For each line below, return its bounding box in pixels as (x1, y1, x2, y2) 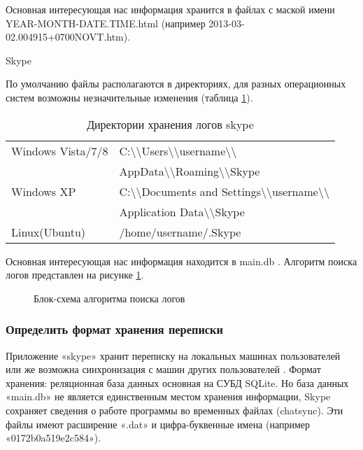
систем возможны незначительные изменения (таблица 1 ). (6, 90, 253, 104)
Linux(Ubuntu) (11, 223, 86, 240)
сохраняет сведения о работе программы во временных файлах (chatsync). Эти (6, 402, 343, 417)
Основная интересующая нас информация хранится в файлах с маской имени (6, 2, 335, 16)
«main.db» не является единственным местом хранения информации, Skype (6, 389, 331, 404)
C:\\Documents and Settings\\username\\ (119, 183, 329, 199)
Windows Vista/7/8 (11, 142, 108, 159)
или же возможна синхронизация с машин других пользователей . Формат (6, 362, 321, 377)
